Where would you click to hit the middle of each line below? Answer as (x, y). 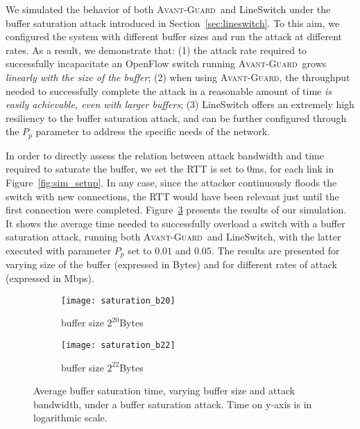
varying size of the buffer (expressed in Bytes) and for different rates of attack (171, 264)
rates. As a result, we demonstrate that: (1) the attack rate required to (156, 50)
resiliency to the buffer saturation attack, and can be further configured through (176, 117)
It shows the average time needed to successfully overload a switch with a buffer (175, 223)
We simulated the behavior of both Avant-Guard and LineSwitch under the (168, 9)
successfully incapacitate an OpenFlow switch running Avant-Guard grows (166, 63)
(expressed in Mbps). (50, 278)
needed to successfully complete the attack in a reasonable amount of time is (169, 90)
